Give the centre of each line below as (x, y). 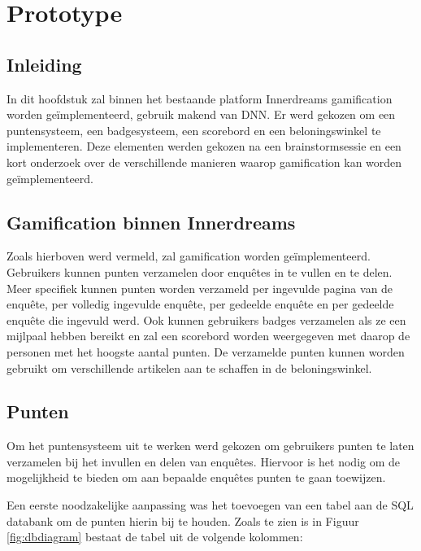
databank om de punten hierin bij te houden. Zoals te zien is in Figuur (183, 520)
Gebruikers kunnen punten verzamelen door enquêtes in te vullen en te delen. (200, 271)
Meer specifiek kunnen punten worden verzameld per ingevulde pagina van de (200, 288)
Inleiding (44, 64)
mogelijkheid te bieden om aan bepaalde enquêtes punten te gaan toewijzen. (196, 477)
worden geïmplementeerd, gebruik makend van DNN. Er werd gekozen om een (201, 114)
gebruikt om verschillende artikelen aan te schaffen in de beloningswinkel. (189, 367)
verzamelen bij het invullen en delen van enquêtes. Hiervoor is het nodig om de (204, 461)
